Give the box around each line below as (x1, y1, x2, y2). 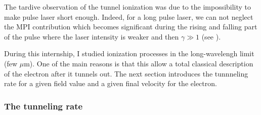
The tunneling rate (4, 99, 83, 112)
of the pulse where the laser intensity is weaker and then (4, 31, 179, 42)
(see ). (201, 31, 221, 42)
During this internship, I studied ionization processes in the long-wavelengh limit (4, 48, 254, 59)
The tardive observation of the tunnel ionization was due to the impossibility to (4, 2, 251, 12)
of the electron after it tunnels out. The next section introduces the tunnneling (4, 68, 248, 79)
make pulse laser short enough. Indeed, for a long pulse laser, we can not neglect (4, 11, 253, 22)
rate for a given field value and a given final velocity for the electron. (4, 78, 217, 89)
